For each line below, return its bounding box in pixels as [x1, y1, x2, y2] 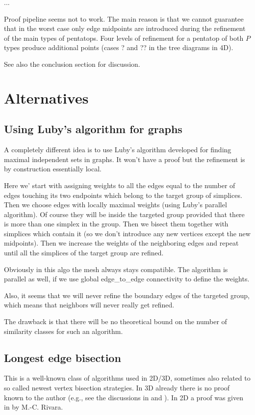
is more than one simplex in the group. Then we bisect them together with [4, 219, 229, 229]
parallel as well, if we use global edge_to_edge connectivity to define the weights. [4, 274, 250, 284]
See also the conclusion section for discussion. [4, 58, 140, 69]
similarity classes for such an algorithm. [4, 326, 123, 336]
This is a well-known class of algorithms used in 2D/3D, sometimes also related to [4, 373, 251, 383]
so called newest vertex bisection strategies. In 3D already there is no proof [4, 383, 230, 393]
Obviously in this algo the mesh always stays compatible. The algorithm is [4, 264, 228, 274]
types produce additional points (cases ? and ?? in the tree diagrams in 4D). [4, 42, 233, 53]
